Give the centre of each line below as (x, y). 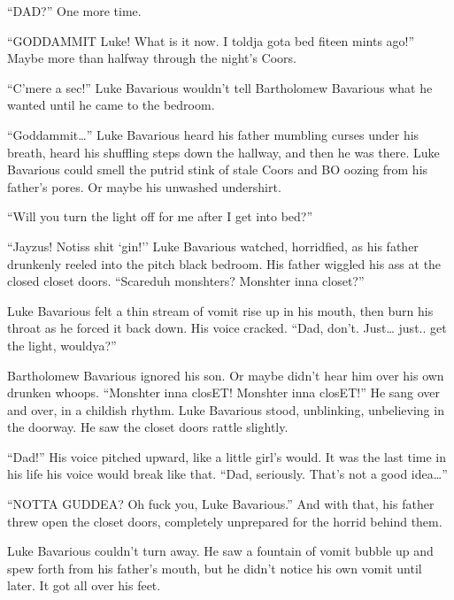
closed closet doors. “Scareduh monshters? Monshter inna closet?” (186, 281)
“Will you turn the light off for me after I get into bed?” (160, 216)
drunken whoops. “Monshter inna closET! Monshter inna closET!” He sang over (224, 392)
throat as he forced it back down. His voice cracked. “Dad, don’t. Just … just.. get (227, 328)
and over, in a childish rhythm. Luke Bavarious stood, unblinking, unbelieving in (226, 409)
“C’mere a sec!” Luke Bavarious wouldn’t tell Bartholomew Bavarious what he (220, 87)
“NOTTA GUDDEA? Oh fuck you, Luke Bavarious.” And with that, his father (221, 504)
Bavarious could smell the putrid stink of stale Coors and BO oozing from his (218, 169)
